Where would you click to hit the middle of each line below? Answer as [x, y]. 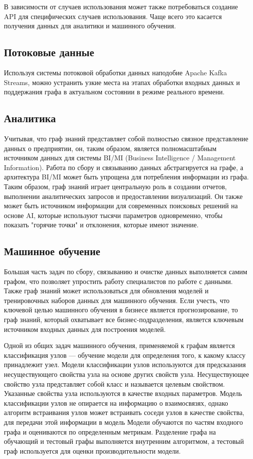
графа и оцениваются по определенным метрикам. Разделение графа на [110, 431]
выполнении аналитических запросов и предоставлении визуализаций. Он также [123, 196]
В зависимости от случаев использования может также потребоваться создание [121, 6]
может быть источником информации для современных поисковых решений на [121, 206]
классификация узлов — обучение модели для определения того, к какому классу [125, 355]
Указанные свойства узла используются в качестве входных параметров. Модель [123, 393]
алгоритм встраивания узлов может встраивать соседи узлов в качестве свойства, [124, 412]
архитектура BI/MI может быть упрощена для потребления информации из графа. [126, 177]
